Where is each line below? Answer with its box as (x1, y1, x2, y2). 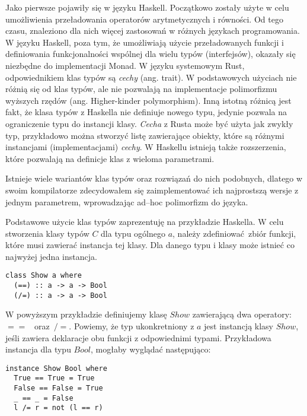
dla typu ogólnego (101, 227, 165, 239)
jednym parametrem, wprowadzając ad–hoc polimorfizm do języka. (5, 195, 248, 208)
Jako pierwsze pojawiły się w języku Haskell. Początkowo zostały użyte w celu (5, 1, 289, 13)
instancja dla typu (5, 343, 71, 355)
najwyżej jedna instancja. (5, 250, 97, 262)
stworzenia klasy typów (5, 227, 89, 239)
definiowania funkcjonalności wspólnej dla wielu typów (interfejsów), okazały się (5, 47, 296, 60)
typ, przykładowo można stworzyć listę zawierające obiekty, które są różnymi (5, 129, 284, 141)
